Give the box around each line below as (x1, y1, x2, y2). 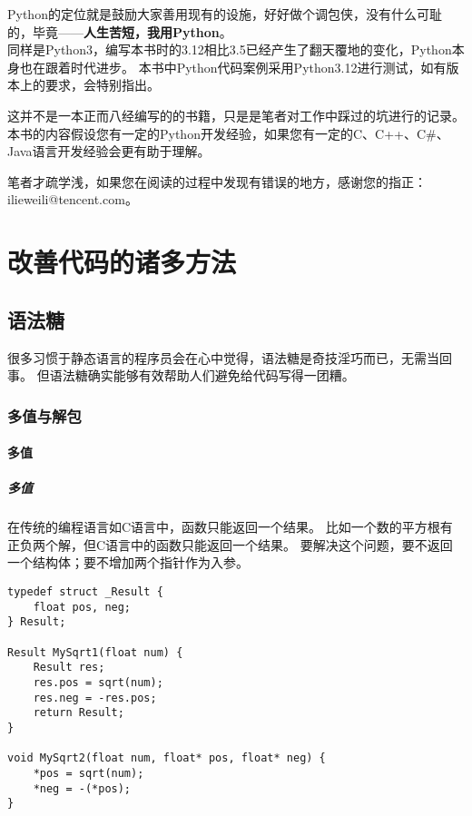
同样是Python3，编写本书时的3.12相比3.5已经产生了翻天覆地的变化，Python (7, 40, 452, 59)
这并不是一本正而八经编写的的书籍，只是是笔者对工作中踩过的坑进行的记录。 (7, 105, 465, 124)
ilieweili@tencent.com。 (7, 190, 138, 209)
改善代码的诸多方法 (7, 243, 237, 280)
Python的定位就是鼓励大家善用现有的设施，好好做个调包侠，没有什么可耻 (7, 5, 442, 23)
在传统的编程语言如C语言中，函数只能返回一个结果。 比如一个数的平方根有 (7, 517, 453, 536)
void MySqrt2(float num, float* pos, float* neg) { (7, 752, 326, 765)
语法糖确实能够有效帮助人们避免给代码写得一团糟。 (49, 366, 355, 385)
